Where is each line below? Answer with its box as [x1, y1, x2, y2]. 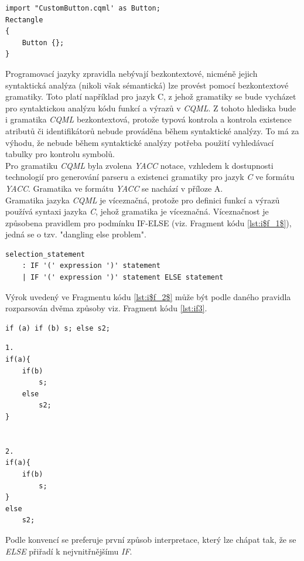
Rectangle [5, 15, 43, 24]
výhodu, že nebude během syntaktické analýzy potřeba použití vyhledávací [5, 136, 274, 148]
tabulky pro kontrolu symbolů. [5, 148, 115, 160]
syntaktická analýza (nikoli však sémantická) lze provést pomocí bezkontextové [5, 79, 289, 91]
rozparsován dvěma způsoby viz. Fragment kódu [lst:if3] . [5, 302, 207, 314]
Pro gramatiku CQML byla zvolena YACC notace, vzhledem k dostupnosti [5, 159, 274, 171]
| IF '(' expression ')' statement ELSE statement [22, 273, 224, 282]
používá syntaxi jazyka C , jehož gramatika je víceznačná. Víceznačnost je [5, 205, 269, 217]
